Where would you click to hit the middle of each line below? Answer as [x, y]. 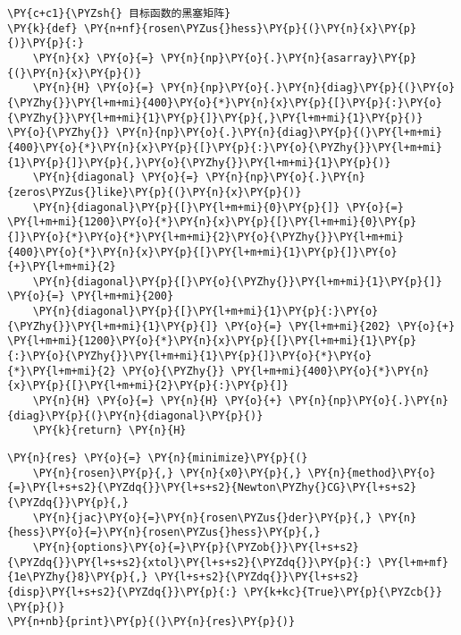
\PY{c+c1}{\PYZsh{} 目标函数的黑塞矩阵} [119, 13]
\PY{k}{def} [42, 28]
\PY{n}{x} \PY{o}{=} [93, 58]
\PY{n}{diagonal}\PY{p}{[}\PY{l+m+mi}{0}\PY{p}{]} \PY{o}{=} [218, 207]
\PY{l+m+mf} [413, 562]
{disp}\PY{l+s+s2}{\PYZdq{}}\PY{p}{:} [122, 592]
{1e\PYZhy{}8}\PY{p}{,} [78, 577]
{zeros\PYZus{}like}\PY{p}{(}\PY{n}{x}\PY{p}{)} [155, 192]
